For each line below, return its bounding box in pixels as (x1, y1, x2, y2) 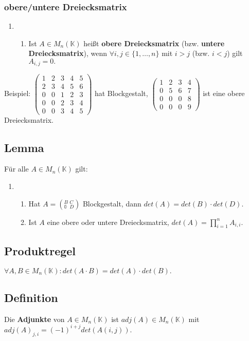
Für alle (4, 163, 29, 174)
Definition (4, 290, 58, 306)
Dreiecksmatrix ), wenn (28, 48, 107, 59)
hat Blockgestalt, (94, 88, 148, 99)
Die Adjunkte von (4, 313, 65, 324)
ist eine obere (203, 88, 245, 99)
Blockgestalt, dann (82, 198, 141, 209)
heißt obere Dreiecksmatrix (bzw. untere (83, 37, 225, 48)
